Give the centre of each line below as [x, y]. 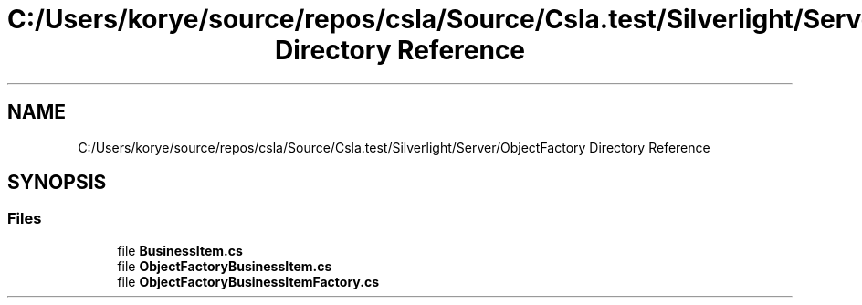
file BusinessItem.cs [180, 250]
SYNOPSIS [57, 183]
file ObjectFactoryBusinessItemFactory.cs [248, 281]
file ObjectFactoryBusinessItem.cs [225, 266]
